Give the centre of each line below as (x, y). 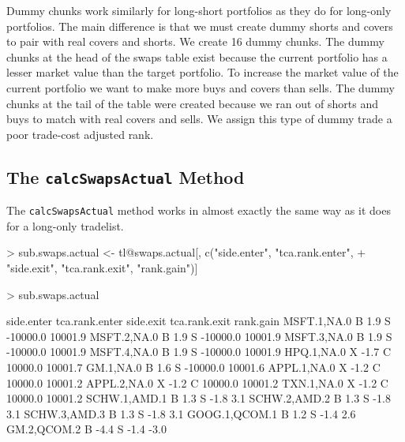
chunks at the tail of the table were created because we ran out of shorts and (192, 103)
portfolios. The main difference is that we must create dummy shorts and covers (200, 26)
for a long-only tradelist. (65, 225)
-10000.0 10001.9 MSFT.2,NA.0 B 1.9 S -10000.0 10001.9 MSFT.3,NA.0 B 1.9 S (199, 336)
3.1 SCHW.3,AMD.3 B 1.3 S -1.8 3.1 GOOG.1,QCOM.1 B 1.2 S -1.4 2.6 (181, 413)
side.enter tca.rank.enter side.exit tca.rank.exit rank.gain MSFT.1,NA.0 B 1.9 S (199, 321)
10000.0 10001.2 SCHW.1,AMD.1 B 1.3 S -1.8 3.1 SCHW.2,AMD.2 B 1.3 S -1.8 (199, 398)
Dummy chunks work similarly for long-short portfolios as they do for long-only (199, 10)
